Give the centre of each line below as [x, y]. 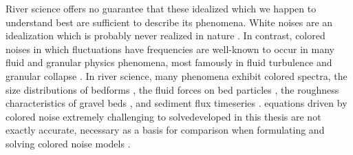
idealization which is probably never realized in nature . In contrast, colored [165, 35]
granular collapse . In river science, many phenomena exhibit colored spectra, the [176, 75]
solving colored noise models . [68, 143]
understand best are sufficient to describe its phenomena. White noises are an [169, 22]
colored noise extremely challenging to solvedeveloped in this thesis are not [163, 116]
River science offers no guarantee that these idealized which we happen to [161, 8]
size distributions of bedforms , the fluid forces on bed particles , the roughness [172, 89]
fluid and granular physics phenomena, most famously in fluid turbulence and [169, 62]
